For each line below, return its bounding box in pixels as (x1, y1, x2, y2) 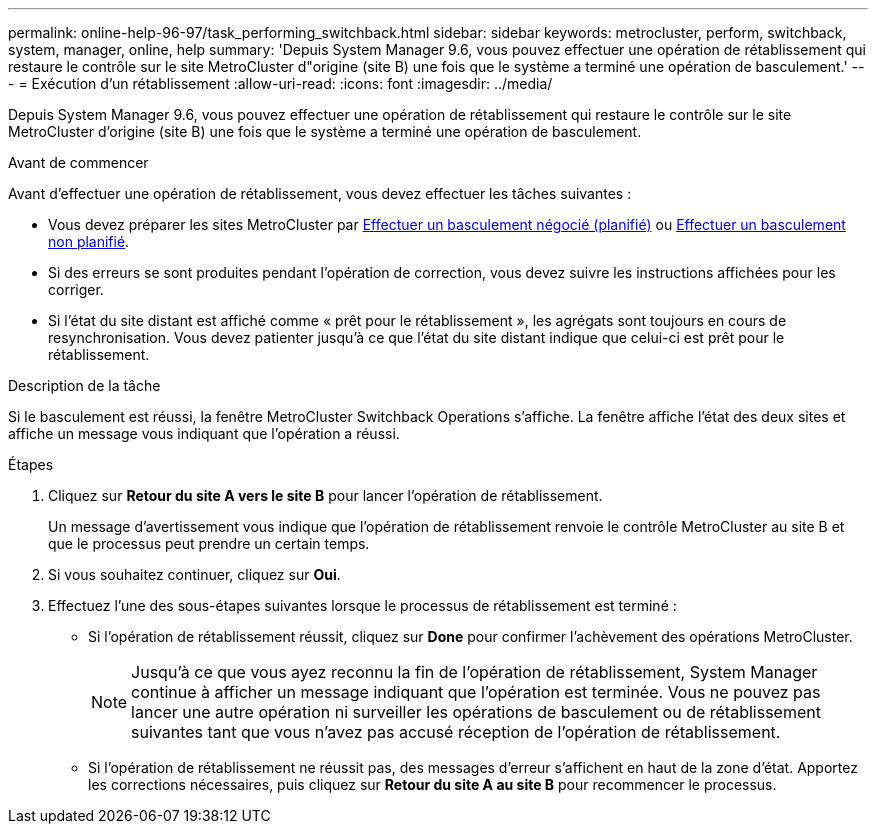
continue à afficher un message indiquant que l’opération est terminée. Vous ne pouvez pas (131, 682, 821, 702)
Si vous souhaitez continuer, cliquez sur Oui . (48, 566, 341, 583)
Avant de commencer (8, 154, 149, 171)
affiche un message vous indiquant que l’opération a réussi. (8, 425, 400, 442)
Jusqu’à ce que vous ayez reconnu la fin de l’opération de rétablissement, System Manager (131, 662, 818, 682)
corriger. (48, 281, 104, 298)
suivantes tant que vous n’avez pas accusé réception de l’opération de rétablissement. (131, 722, 781, 742)
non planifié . (48, 233, 130, 250)
